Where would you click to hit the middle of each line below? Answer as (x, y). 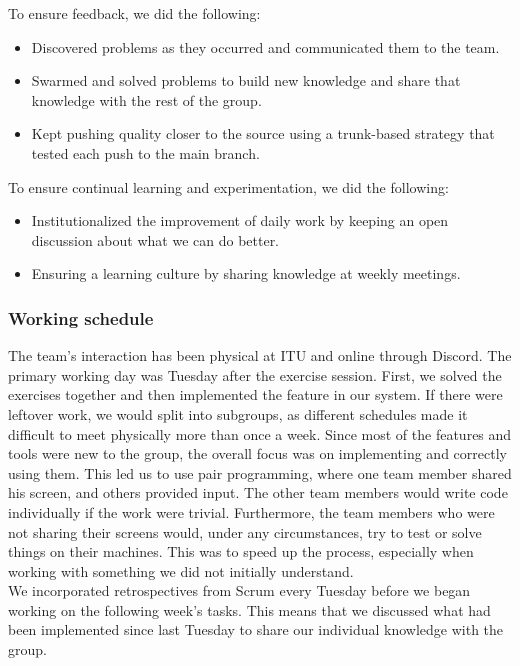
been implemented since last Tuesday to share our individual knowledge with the (256, 629)
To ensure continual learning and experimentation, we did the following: (228, 186)
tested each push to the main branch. (145, 152)
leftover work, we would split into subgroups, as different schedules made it (238, 413)
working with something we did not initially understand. (181, 570)
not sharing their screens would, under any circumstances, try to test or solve (245, 531)
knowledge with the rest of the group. (146, 99)
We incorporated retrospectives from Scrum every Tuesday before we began (239, 590)
